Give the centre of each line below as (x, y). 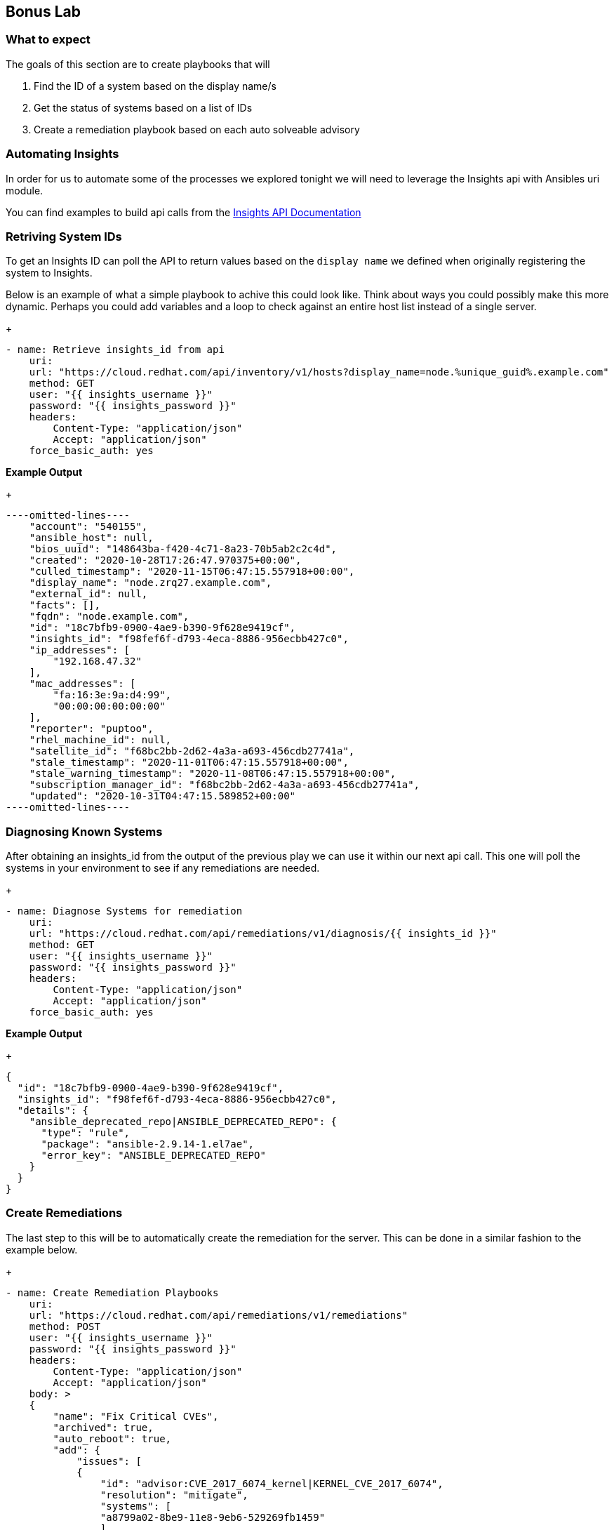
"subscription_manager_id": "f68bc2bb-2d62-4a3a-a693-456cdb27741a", (225, 785)
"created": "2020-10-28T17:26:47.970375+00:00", (165, 560)
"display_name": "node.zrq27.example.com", (151, 583)
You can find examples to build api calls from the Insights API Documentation (183, 212)
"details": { (53, 1111)
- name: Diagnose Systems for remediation (124, 911)
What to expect (48, 40)
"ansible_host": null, (91, 538)
